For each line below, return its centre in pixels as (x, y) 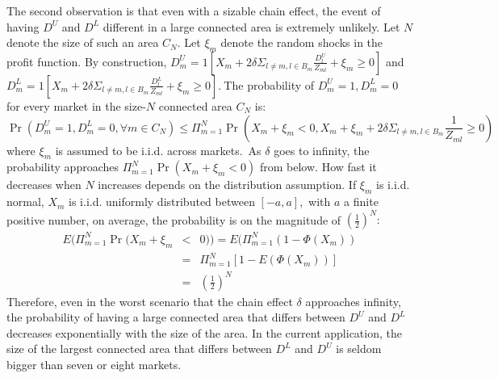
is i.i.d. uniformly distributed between (162, 202)
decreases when (44, 185)
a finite (361, 202)
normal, (25, 202)
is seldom (359, 349)
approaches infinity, (353, 301)
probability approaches (63, 167)
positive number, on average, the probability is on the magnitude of (174, 219)
